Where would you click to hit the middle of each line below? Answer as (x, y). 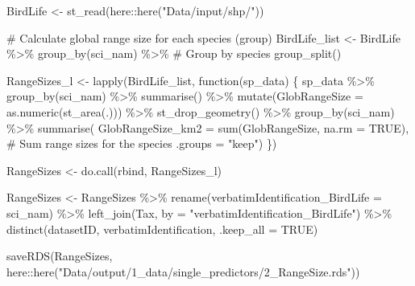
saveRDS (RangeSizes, (60, 256)
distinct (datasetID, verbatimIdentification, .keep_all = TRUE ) (162, 229)
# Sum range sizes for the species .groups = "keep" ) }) (142, 143)
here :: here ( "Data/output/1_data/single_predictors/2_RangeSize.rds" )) (183, 271)
